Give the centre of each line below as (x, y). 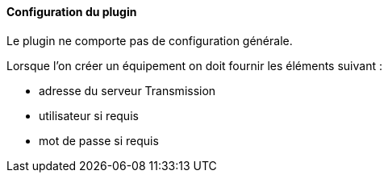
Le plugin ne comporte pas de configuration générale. (150, 40)
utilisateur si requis (89, 115)
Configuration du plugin (72, 12)
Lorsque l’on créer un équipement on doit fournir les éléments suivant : (194, 65)
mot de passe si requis (99, 140)
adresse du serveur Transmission (127, 90)
